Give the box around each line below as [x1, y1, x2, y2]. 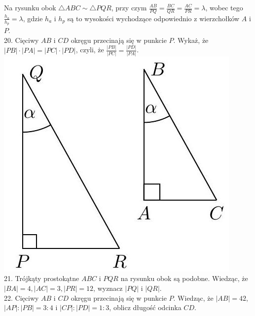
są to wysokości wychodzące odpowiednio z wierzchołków [67, 13, 240, 23]
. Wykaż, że [173, 35, 209, 45]
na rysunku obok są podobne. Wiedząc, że [120, 273, 248, 283]
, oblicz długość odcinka [109, 302, 182, 313]
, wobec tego [205, 2, 243, 12]
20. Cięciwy [4, 35, 39, 45]
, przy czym [111, 2, 147, 12]
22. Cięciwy [4, 292, 39, 303]
